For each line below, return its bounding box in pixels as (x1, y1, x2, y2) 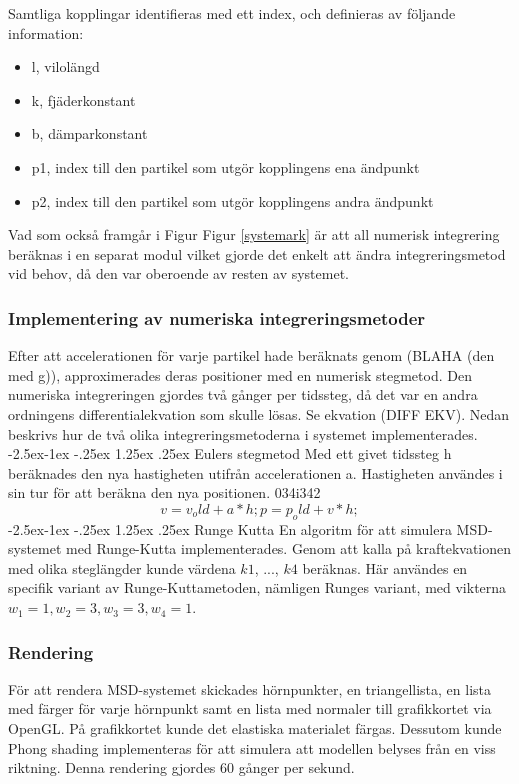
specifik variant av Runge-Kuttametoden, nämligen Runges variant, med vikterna (8, 577, 507, 598)
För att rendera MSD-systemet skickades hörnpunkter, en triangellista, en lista (8, 678, 492, 699)
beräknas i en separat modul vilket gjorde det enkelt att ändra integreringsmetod (8, 243, 506, 264)
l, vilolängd (31, 56, 100, 77)
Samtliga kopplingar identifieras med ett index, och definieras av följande (8, 3, 456, 23)
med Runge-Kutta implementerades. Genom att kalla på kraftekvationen (66, 538, 512, 559)
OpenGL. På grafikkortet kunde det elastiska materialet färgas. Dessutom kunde (8, 718, 502, 739)
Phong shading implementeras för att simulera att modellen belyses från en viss (8, 737, 496, 758)
